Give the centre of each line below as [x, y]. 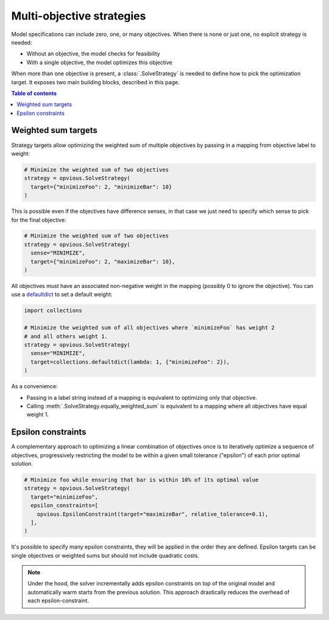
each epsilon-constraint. [58, 600]
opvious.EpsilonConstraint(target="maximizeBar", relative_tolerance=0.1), [153, 514]
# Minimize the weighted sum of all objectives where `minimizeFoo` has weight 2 [150, 328]
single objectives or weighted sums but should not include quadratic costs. [105, 555]
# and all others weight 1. [66, 336]
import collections [53, 311]
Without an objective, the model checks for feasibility [94, 54]
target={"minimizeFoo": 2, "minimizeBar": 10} [101, 187]
